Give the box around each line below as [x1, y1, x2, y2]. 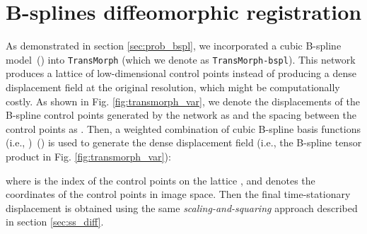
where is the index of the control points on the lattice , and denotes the [6, 172, 315, 187]
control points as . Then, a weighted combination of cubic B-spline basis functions [6, 121, 361, 136]
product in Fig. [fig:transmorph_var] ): [6, 148, 171, 163]
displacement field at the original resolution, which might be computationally [6, 79, 340, 94]
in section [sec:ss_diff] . [6, 214, 104, 229]
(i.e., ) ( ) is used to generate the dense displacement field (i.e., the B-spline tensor [6, 135, 362, 150]
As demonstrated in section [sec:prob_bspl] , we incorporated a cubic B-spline [6, 38, 342, 53]
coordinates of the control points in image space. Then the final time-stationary [6, 187, 351, 201]
